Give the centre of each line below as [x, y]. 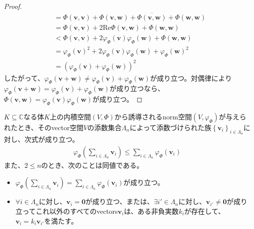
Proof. [13, 6]
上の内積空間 [70, 116]
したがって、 [24, 78]
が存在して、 [205, 211]
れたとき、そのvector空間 [44, 127]
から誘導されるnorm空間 [153, 116]
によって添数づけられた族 [170, 127]
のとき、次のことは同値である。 [92, 165]
